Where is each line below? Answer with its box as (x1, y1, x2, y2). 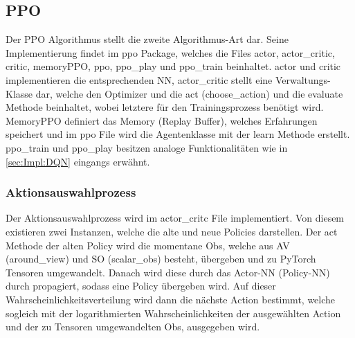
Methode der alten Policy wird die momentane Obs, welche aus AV (6, 238, 290, 252)
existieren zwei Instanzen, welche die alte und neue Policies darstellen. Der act (6, 224, 338, 238)
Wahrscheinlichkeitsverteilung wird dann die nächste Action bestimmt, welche (6, 292, 336, 306)
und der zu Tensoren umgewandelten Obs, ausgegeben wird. (6, 319, 260, 334)
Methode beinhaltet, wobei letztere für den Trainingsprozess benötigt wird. (6, 100, 324, 114)
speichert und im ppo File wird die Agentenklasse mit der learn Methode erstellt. (6, 127, 350, 141)
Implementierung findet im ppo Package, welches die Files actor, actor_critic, (6, 45, 335, 60)
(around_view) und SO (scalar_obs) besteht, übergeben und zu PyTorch (6, 251, 316, 266)
